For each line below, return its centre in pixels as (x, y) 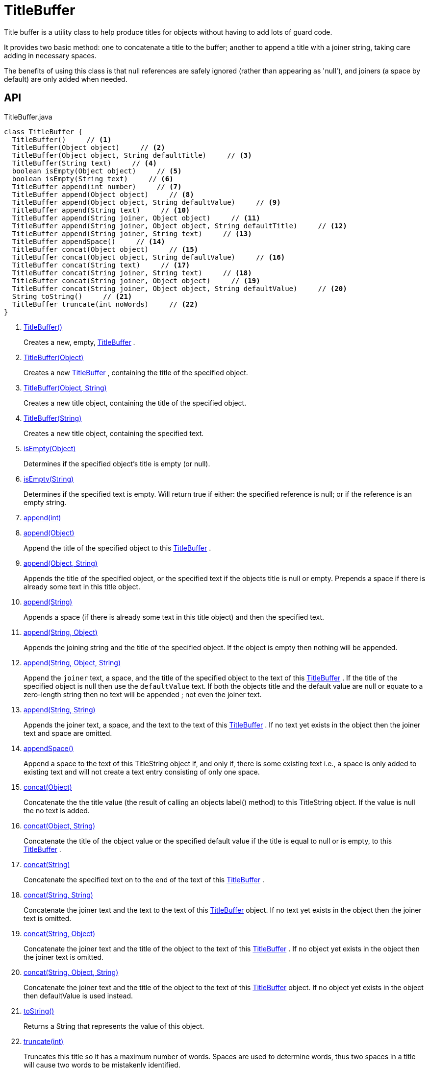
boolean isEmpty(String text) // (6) (93, 179)
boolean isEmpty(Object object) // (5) (97, 171)
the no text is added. (57, 810)
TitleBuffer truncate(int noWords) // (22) (105, 304)
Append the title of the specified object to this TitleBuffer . (117, 548)
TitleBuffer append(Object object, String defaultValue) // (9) (146, 202)
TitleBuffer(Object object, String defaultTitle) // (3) (132, 155)
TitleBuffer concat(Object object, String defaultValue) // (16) (149, 257)
